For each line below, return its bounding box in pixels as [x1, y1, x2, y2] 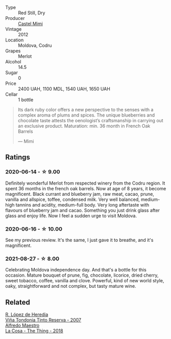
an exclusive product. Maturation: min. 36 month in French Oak [17, 123, 151, 129]
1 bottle [18, 97, 34, 103]
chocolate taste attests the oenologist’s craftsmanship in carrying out [17, 118, 163, 123]
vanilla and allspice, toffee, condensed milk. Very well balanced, [5, 196, 140, 202]
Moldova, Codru [18, 42, 52, 48]
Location [5, 37, 24, 43]
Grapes [5, 48, 21, 54]
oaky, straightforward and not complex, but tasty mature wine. [5, 283, 136, 289]
